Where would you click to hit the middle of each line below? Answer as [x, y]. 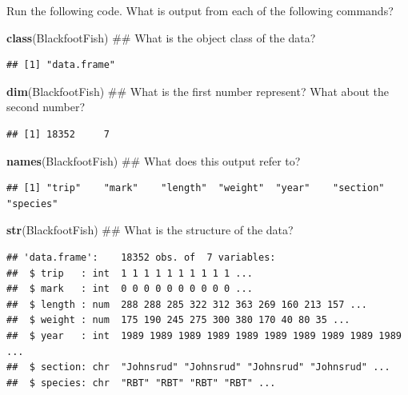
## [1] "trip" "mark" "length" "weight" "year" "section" [196, 188]
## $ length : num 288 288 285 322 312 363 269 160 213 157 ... [187, 304]
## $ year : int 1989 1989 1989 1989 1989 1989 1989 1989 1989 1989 [204, 335]
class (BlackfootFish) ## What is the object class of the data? [161, 37]
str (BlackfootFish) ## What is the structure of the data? [150, 230]
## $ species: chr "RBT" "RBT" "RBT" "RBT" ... [141, 383]
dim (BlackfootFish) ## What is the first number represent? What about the [198, 91]
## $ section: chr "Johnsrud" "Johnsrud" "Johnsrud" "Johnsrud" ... [198, 367]
